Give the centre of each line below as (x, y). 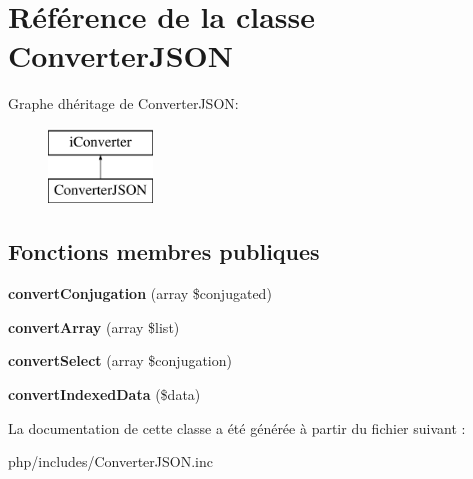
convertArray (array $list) (94, 326)
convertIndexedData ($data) (104, 394)
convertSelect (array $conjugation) (120, 360)
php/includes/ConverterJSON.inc (110, 461)
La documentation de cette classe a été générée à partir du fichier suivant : (237, 427)
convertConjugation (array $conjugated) (140, 293)
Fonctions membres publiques (164, 251)
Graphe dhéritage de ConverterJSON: (123, 103)
